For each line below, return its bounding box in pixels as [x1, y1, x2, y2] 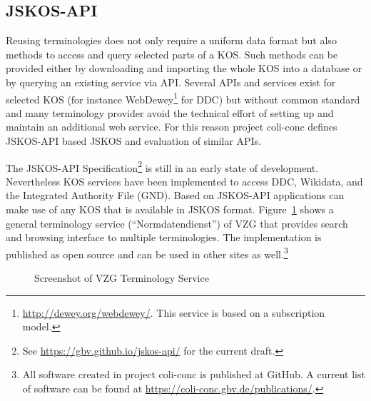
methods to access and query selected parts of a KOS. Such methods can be [6, 46, 338, 61]
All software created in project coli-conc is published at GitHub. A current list [22, 367, 365, 382]
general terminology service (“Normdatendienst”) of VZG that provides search [6, 215, 348, 230]
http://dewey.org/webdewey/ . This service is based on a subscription [22, 305, 325, 320]
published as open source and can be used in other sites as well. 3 [6, 244, 288, 261]
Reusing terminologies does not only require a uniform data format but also [6, 33, 337, 48]
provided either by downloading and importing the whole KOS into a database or [6, 61, 362, 76]
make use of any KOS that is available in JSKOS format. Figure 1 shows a [6, 202, 334, 217]
